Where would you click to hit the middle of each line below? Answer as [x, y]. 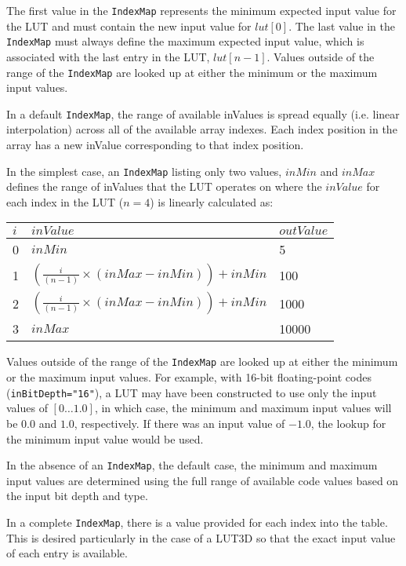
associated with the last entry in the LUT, [108, 56]
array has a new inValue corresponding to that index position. [155, 144]
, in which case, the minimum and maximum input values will [243, 408]
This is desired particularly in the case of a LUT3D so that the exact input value [201, 537]
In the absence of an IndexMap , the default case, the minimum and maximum [192, 465]
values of [27, 408]
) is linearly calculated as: [212, 201]
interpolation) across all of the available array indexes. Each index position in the [202, 129]
